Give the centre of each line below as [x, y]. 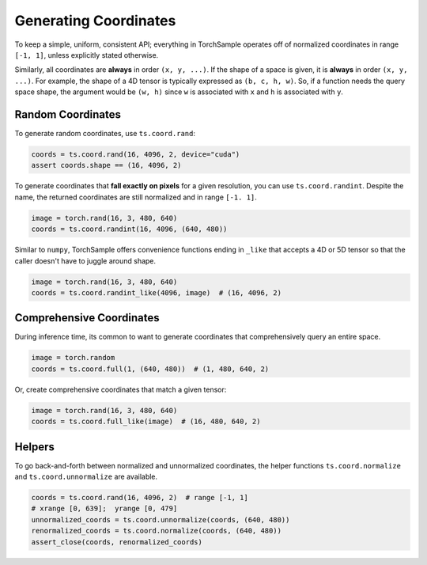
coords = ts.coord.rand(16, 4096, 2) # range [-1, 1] [140, 497]
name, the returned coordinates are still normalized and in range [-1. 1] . [136, 197]
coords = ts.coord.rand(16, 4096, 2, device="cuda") [136, 154]
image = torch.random [73, 358]
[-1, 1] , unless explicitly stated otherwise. [87, 55]
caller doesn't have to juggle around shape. [85, 260]
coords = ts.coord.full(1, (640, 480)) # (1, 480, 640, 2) [150, 369]
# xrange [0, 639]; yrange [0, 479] [104, 509]
